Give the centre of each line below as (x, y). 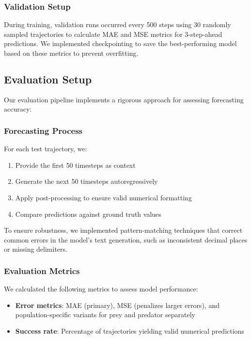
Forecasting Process (43, 130)
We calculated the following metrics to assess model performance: (101, 289)
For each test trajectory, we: (46, 149)
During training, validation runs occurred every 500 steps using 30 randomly (118, 24)
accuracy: (18, 109)
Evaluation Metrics (42, 270)
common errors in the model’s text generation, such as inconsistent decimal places (126, 239)
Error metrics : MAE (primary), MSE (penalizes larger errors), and (117, 305)
